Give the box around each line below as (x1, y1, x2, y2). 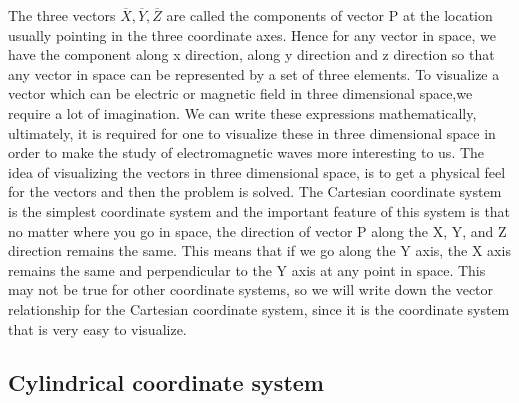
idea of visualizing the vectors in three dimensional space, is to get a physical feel (8, 161, 506, 182)
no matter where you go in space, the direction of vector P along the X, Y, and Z (8, 220, 507, 241)
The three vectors (8, 5, 116, 25)
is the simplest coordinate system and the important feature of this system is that (8, 200, 511, 221)
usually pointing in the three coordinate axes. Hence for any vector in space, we (8, 24, 497, 45)
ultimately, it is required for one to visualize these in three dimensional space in (8, 122, 496, 143)
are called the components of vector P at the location (166, 5, 493, 25)
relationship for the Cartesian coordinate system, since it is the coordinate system (8, 298, 510, 319)
